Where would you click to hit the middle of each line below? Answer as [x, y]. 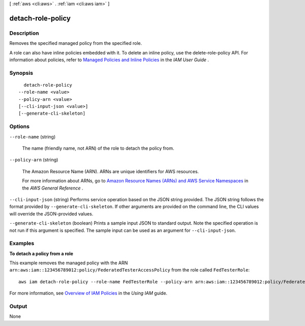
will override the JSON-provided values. [51, 213]
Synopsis [21, 73]
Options [20, 126]
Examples [22, 243]
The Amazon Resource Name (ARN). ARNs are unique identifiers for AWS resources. [111, 171]
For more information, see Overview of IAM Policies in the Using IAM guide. [88, 293]
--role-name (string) [33, 137]
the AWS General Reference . [53, 188]
